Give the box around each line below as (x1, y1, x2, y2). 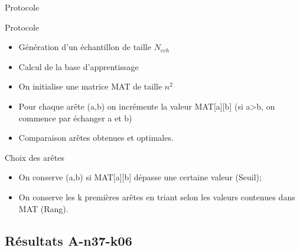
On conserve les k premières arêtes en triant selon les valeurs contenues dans (18, 190, 295, 203)
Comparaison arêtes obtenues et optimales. (18, 131, 174, 144)
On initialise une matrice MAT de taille (18, 80, 162, 93)
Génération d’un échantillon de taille (18, 41, 151, 53)
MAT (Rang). (18, 202, 69, 214)
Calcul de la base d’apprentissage (18, 60, 139, 72)
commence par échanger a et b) (18, 111, 132, 124)
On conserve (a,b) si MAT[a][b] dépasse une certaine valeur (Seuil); (18, 171, 262, 183)
